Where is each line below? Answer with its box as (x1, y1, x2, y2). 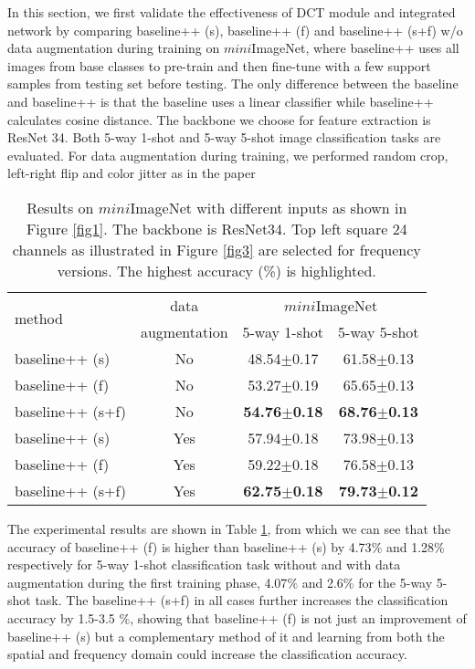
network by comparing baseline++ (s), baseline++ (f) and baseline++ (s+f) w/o (7, 20, 463, 39)
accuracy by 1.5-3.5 (7, 608, 115, 627)
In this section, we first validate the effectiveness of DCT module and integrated (7, 3, 456, 21)
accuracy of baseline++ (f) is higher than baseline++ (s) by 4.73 (7, 537, 372, 556)
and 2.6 (301, 572, 343, 591)
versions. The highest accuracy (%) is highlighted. (57, 259, 376, 281)
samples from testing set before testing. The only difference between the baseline (7, 74, 459, 93)
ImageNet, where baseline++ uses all (251, 38, 459, 57)
